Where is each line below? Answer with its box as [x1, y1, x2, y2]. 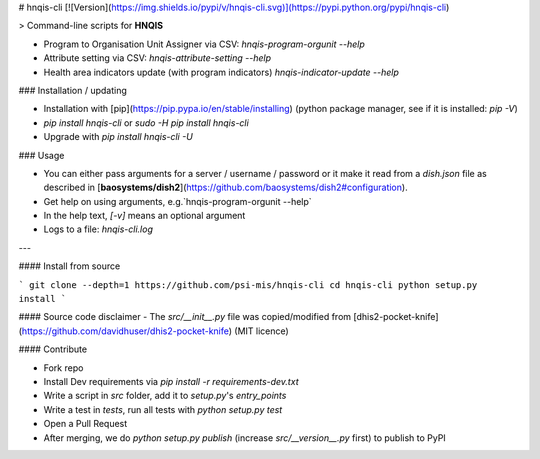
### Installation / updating [18, 84, 127, 96]
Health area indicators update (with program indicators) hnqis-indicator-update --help [43, 66, 400, 78]
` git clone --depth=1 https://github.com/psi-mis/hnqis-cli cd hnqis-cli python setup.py [18, 279, 478, 290]
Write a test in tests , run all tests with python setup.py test [43, 403, 283, 415]
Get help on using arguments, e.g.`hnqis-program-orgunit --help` [43, 195, 312, 207]
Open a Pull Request [43, 418, 128, 430]
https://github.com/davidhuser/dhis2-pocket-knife [21, 325, 230, 337]
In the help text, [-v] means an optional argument [43, 210, 246, 222]
